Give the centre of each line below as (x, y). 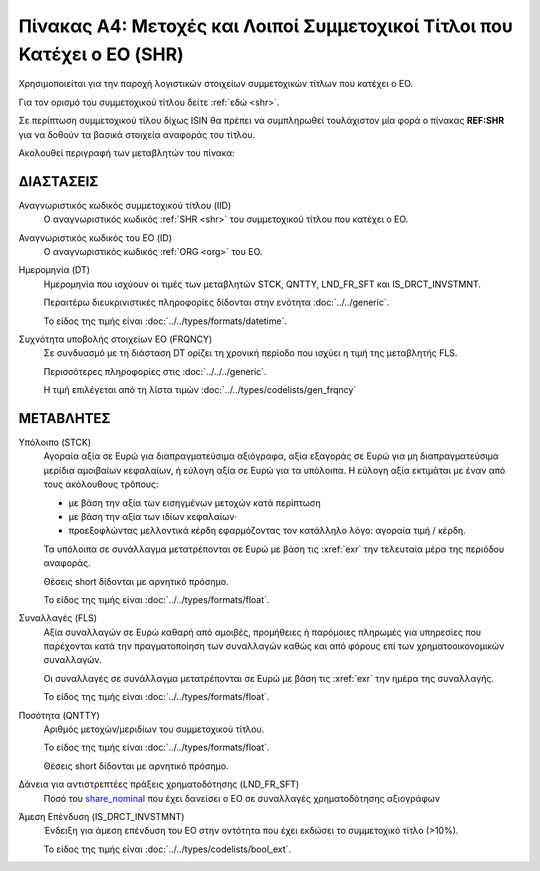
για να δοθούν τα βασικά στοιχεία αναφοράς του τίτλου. (136, 134)
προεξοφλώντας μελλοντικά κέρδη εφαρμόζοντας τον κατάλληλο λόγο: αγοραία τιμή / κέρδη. (267, 531)
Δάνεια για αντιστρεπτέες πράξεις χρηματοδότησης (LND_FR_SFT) (159, 784)
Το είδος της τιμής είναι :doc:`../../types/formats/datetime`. (165, 321)
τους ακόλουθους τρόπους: (101, 484)
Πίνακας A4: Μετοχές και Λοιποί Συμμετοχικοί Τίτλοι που (266, 26)
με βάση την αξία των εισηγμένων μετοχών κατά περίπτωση (195, 502)
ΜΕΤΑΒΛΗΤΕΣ (64, 418)
